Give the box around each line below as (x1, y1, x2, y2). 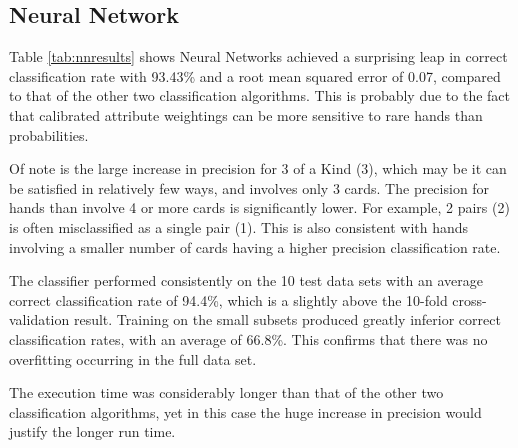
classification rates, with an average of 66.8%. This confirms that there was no (9, 328, 488, 349)
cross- (452, 289, 487, 310)
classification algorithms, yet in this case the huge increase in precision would (9, 401, 482, 422)
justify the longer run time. (9, 421, 176, 442)
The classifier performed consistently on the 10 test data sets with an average (9, 270, 483, 291)
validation (9, 309, 70, 330)
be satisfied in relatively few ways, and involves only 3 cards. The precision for (9, 177, 490, 198)
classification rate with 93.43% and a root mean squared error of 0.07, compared (9, 65, 501, 86)
